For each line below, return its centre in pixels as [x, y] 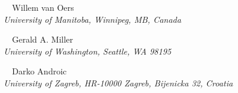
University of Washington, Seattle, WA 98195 [87, 51]
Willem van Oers [43, 7]
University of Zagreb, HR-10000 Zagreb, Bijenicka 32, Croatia [118, 82]
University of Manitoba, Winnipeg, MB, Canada [92, 19]
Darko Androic [39, 71]
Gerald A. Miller [42, 39]
